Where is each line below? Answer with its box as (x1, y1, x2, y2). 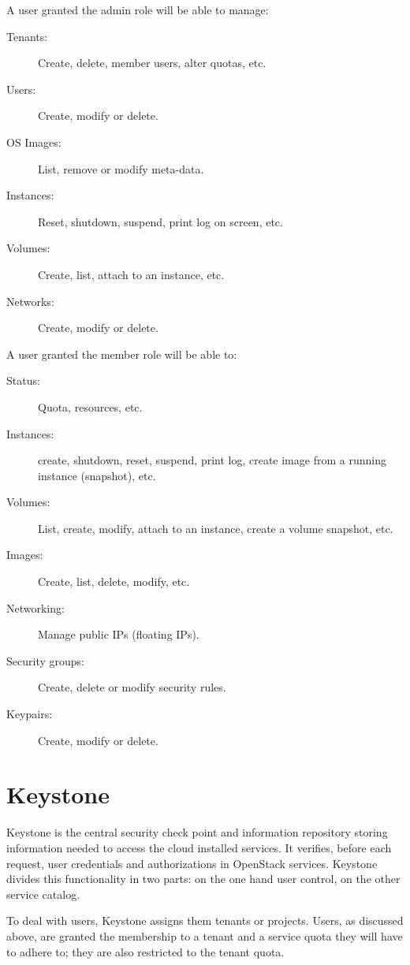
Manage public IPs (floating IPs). (38, 626, 199, 643)
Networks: (6, 292, 54, 309)
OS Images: (6, 133, 61, 150)
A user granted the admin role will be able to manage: (6, 2, 269, 17)
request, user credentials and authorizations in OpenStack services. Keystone (6, 855, 378, 871)
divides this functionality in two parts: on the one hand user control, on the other (6, 870, 401, 887)
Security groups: (6, 652, 84, 669)
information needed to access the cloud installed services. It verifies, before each (6, 839, 392, 855)
